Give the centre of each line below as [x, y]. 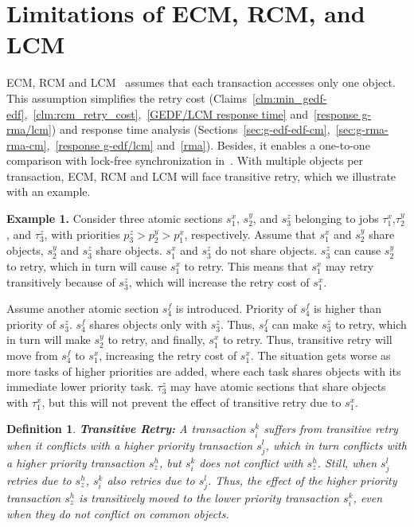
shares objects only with [148, 324]
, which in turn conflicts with [336, 445]
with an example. [49, 191]
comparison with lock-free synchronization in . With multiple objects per [185, 160]
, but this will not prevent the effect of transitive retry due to [191, 402]
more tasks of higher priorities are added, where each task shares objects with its [204, 371]
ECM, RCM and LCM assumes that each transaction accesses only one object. [201, 82]
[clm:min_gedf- [289, 98]
